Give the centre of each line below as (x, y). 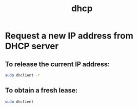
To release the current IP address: (58, 64)
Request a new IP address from (69, 36)
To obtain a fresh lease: (41, 90)
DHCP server (32, 46)
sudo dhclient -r (23, 75)
